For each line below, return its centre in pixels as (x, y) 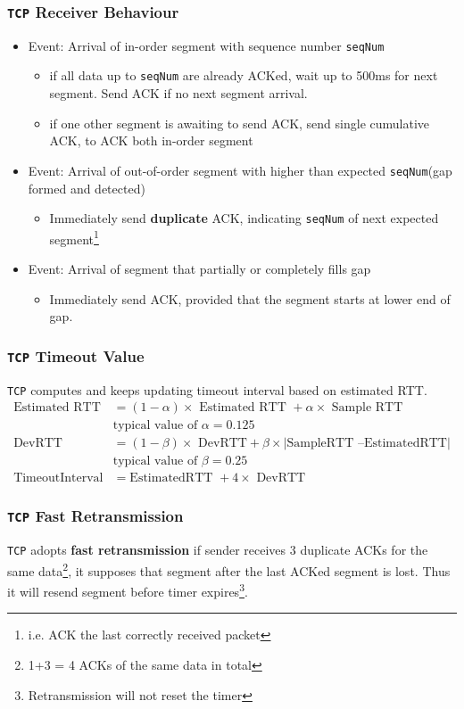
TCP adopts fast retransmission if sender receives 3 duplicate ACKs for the (218, 550)
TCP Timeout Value (76, 355)
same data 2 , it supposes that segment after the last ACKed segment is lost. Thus (229, 569)
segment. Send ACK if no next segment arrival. (178, 93)
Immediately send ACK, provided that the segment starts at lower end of (250, 298)
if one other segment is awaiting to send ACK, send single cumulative (240, 123)
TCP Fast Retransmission (95, 516)
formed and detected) (87, 188)
